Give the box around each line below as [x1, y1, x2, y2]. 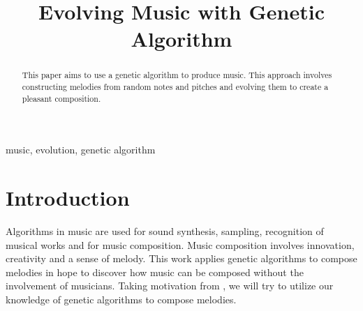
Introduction [6, 183, 130, 212]
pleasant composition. [22, 92, 101, 104]
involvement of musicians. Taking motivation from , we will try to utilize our [6, 278, 334, 293]
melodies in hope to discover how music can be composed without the [6, 264, 304, 279]
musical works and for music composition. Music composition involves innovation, [6, 237, 355, 252]
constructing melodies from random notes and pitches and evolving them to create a [22, 81, 329, 93]
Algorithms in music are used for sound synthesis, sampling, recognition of [6, 224, 324, 238]
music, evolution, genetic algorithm [6, 142, 156, 157]
